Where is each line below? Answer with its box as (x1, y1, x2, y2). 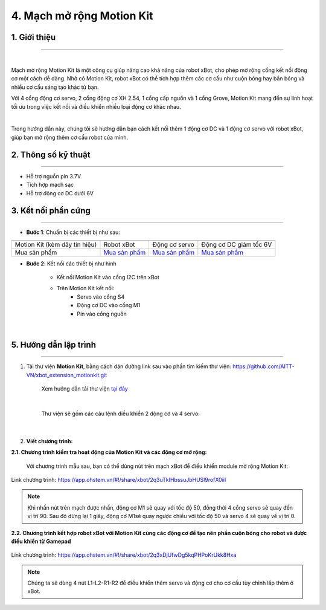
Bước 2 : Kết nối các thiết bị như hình (26, 260, 117, 267)
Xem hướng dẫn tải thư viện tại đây (41, 385, 128, 392)
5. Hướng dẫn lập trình (11, 339, 97, 350)
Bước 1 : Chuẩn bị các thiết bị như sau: (26, 229, 121, 236)
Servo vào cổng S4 (77, 293, 125, 300)
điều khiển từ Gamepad (11, 537, 71, 545)
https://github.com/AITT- (232, 363, 295, 370)
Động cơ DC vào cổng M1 (77, 302, 141, 309)
